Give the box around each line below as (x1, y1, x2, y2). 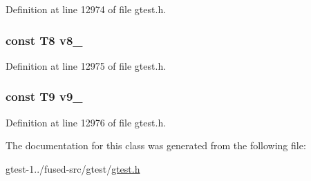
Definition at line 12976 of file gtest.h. (6, 115, 167, 129)
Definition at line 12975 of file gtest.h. (6, 58, 167, 73)
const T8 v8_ (6, 31, 83, 48)
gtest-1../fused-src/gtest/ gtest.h (6, 161, 140, 175)
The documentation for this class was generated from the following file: (6, 138, 306, 153)
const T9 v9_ (6, 88, 83, 105)
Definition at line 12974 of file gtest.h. (6, 2, 167, 16)
